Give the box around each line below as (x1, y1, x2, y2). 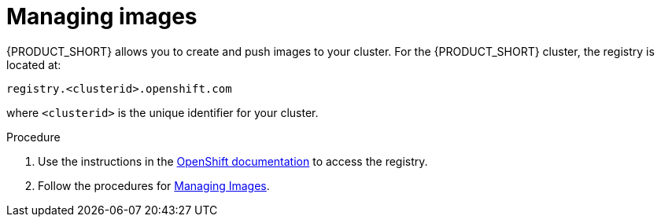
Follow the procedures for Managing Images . (38, 178, 270, 192)
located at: (6, 57, 61, 71)
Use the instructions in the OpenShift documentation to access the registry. (38, 154, 428, 168)
